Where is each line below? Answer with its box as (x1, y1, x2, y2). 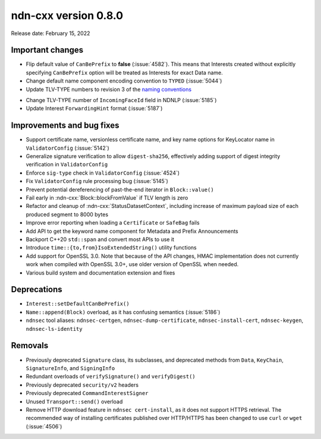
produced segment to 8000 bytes (26, 211, 109, 218)
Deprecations (11, 285, 62, 295)
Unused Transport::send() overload (26, 398, 123, 405)
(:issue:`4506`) (26, 422, 62, 430)
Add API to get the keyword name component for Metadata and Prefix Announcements (26, 228, 238, 235)
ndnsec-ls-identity (26, 326, 83, 332)
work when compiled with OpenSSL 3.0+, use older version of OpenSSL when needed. (26, 261, 239, 268)
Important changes (11, 45, 84, 55)
